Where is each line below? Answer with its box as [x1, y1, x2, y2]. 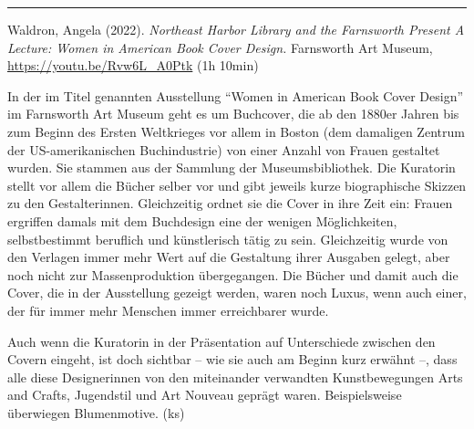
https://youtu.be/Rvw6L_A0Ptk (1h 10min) [7, 56, 259, 75]
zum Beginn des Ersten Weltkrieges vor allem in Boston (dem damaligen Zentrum [7, 121, 465, 141]
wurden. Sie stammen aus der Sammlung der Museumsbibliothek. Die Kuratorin [7, 158, 456, 177]
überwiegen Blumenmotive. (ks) [7, 403, 185, 422]
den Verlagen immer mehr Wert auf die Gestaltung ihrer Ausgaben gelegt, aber [7, 247, 450, 267]
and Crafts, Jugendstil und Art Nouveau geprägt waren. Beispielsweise [7, 385, 402, 404]
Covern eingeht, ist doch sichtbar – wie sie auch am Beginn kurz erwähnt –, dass [7, 350, 458, 369]
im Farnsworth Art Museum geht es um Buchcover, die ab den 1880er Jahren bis [7, 104, 459, 123]
